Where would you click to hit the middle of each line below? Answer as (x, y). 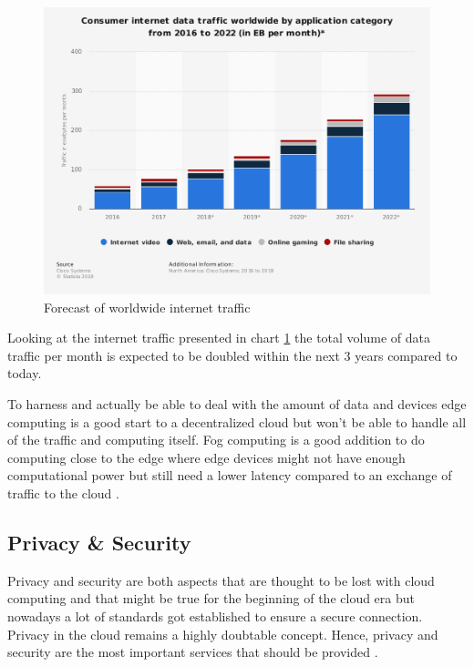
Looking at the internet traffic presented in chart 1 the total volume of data (219, 338)
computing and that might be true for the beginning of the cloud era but (211, 598)
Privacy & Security (99, 542)
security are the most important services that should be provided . (193, 652)
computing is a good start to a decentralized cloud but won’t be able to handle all (237, 421)
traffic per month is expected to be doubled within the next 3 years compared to (232, 355)
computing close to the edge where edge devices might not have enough (206, 457)
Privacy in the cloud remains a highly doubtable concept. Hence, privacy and (223, 634)
